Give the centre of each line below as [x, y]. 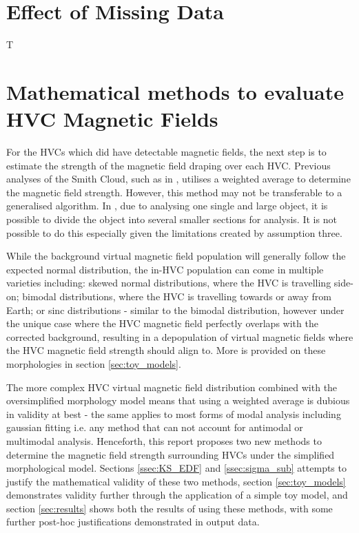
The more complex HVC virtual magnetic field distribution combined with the [172, 387]
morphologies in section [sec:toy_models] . [94, 363]
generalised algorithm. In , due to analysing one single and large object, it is [167, 206]
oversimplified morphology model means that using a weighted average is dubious [178, 400]
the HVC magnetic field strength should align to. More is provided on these [166, 350]
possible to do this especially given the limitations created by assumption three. [174, 232]
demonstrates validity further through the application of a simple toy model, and [177, 495]
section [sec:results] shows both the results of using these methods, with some [170, 508]
